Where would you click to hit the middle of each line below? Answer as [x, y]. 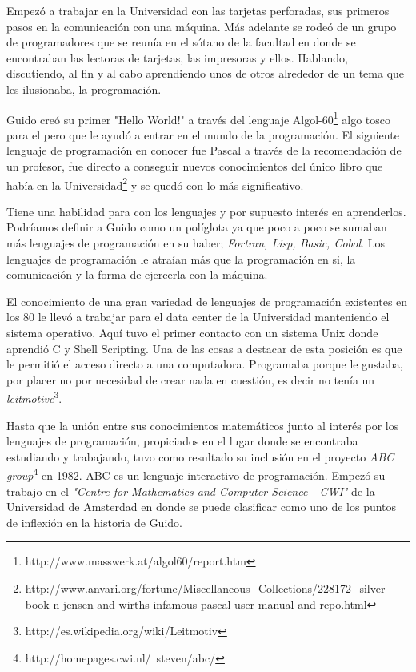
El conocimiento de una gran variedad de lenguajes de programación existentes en [207, 301]
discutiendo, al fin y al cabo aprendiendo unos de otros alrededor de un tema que [206, 73]
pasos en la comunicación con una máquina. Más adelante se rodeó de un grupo [202, 26]
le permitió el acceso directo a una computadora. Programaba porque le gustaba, [205, 364]
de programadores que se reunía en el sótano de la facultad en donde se [181, 42]
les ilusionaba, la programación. [84, 89]
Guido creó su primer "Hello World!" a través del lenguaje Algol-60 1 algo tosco [199, 118]
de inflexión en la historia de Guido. [94, 522]
